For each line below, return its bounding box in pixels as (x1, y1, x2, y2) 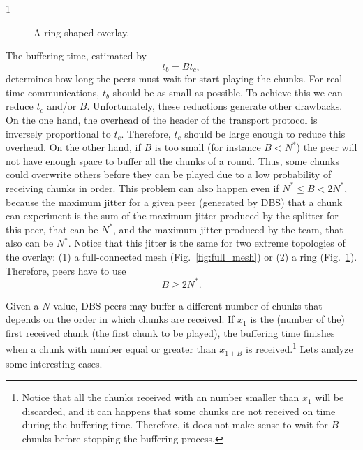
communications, (27, 85, 100, 99)
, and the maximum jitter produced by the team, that (112, 222, 343, 236)
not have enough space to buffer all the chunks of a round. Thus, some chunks (6, 153, 340, 168)
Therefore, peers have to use (6, 263, 126, 277)
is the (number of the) (250, 312, 345, 326)
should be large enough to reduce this (184, 126, 346, 140)
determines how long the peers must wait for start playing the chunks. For (6, 71, 323, 86)
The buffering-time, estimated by (6, 48, 147, 63)
